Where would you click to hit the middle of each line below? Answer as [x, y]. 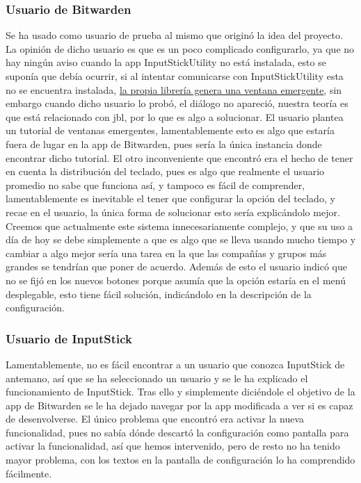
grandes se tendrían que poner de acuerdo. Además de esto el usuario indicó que [176, 267]
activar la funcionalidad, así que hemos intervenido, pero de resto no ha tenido [173, 446]
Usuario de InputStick [69, 338]
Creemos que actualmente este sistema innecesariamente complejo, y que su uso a [179, 226]
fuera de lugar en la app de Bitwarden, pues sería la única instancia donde [164, 144]
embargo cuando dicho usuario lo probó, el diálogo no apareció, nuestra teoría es [177, 103]
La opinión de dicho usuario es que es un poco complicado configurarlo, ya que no [180, 48]
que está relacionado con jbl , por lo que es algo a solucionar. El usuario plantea [175, 116]
